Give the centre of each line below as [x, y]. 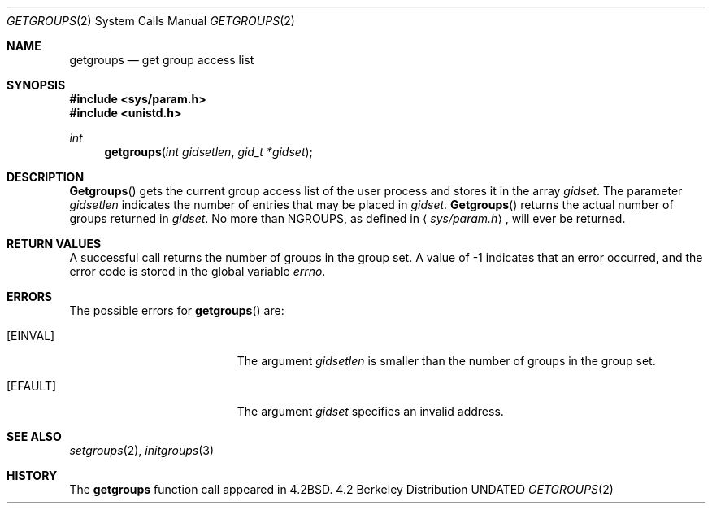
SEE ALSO [34, 436]
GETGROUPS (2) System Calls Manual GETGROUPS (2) [151, 21]
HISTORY [32, 475]
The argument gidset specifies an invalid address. [370, 411]
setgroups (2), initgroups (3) [141, 450]
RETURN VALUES [54, 244]
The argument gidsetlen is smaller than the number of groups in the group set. [446, 361]
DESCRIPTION [46, 177]
